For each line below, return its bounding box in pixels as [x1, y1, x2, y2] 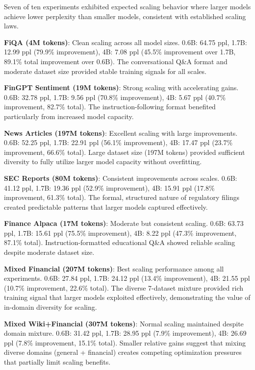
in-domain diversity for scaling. [4, 302, 97, 312]
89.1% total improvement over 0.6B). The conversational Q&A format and [4, 56, 228, 66]
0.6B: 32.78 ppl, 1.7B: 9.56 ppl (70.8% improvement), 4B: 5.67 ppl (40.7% [4, 92, 226, 102]
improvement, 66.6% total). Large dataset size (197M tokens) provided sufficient [4, 147, 245, 157]
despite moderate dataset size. [4, 247, 95, 257]
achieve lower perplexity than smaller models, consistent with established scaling [4, 11, 246, 21]
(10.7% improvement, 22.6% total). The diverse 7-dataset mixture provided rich [4, 282, 243, 293]
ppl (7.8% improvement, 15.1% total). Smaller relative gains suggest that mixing [4, 337, 246, 347]
